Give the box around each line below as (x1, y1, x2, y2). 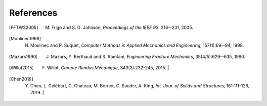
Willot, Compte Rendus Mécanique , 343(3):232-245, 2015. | (47, 65, 169, 71)
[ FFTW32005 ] (9, 25, 38, 30)
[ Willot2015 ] (9, 65, 34, 71)
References (9, 7, 58, 18)
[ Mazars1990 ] (9, 53, 38, 59)
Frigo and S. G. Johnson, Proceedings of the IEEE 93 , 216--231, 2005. (51, 25, 193, 30)
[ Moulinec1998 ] (9, 35, 41, 41)
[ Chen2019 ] (9, 76, 33, 82)
